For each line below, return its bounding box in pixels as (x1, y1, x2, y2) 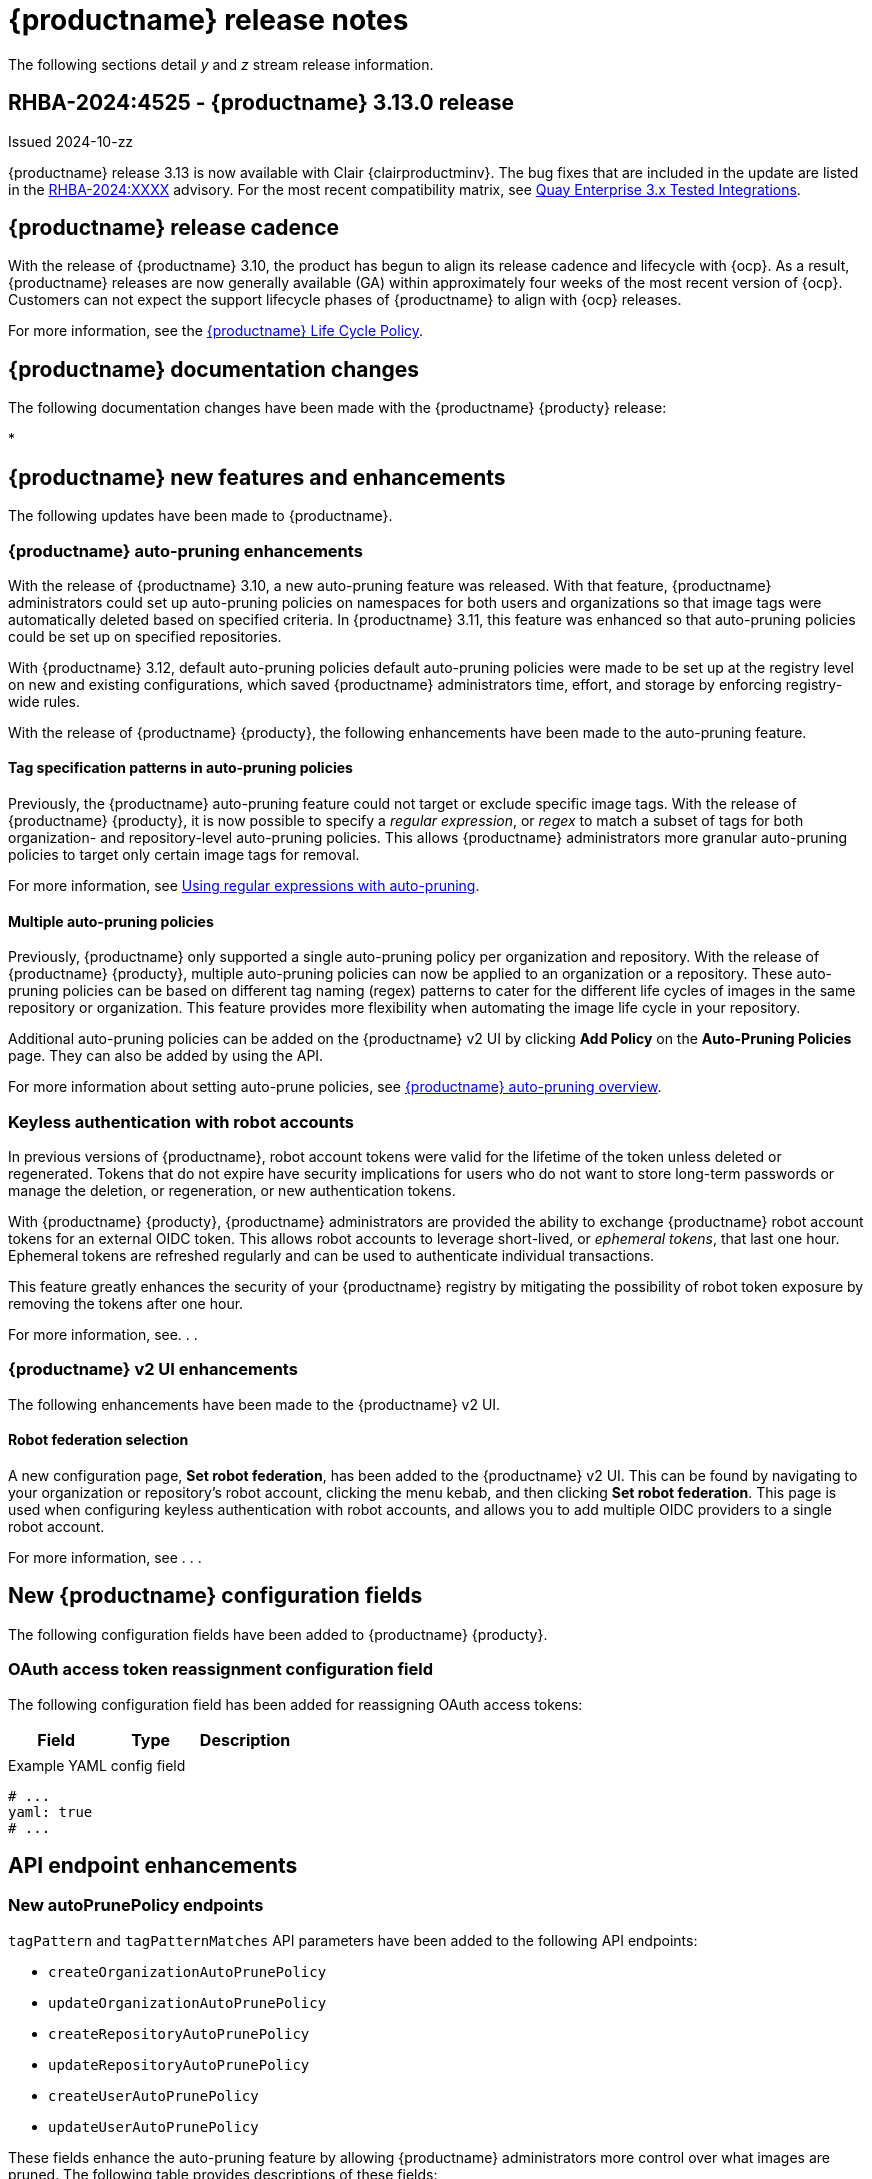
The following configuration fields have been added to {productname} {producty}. (8, 1625, 548, 1643)
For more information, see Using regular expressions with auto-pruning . (8, 877, 480, 895)
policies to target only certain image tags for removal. (8, 846, 360, 864)
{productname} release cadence (8, 215, 340, 241)
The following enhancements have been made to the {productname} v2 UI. (8, 1395, 501, 1413)
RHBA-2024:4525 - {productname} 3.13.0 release (8, 90, 515, 116)
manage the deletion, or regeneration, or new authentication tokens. (8, 1182, 456, 1200)
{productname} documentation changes (8, 356, 420, 382)
